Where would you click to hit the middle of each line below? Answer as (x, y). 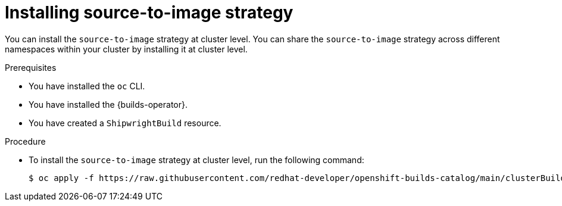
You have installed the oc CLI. (87, 86)
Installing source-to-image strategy (149, 13)
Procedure (25, 141)
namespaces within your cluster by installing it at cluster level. (126, 49)
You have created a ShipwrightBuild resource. (125, 123)
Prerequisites (31, 67)
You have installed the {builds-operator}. (108, 104)
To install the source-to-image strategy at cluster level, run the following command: (196, 160)
